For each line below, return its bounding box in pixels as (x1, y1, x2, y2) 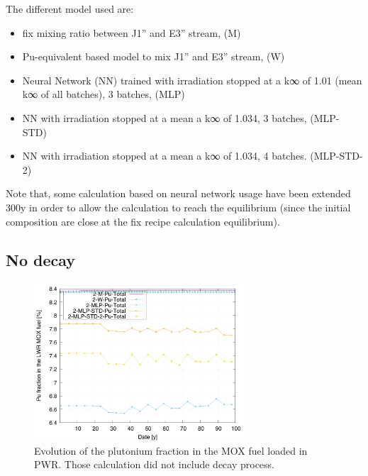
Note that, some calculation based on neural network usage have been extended (6, 186, 351, 201)
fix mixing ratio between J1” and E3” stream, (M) (22, 25, 241, 40)
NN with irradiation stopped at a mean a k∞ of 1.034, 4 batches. (22, 148, 307, 163)
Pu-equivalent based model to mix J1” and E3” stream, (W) (22, 49, 285, 64)
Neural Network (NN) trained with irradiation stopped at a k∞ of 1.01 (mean (22, 72, 362, 87)
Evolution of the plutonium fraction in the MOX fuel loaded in (34, 443, 308, 458)
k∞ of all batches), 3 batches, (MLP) (22, 87, 185, 101)
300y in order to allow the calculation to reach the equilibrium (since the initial (6, 199, 351, 214)
